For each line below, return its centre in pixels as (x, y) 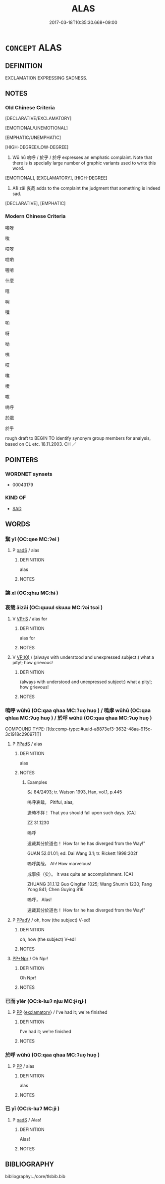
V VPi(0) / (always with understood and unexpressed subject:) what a (83, 657)
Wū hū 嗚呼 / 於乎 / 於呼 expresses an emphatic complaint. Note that (82, 157)
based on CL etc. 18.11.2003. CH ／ (41, 444)
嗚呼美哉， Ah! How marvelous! (59, 863)
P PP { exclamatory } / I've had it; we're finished (60, 1012)
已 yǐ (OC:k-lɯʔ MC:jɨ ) (32, 1109)
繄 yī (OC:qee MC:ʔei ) (32, 539)
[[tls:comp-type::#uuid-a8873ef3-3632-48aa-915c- (99, 729)
